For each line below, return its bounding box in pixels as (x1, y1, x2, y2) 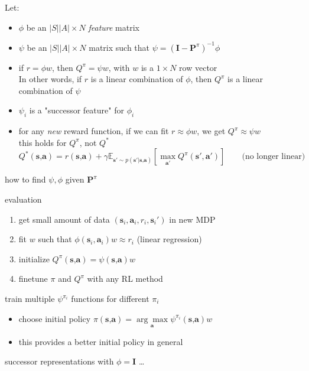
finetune (18, 272, 48, 285)
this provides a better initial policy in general (18, 335, 183, 347)
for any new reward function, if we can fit (18, 125, 169, 137)
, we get (197, 125, 226, 137)
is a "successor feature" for (29, 104, 124, 116)
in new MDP (169, 213, 216, 225)
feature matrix (88, 21, 139, 33)
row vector (179, 61, 217, 73)
